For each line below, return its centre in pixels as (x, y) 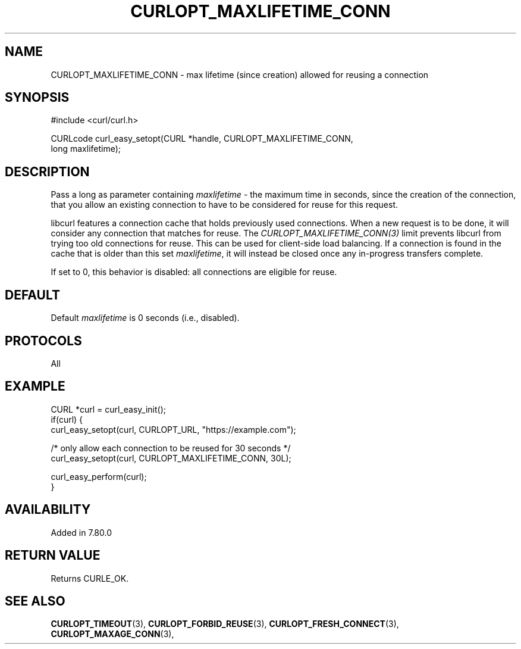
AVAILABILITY (48, 510)
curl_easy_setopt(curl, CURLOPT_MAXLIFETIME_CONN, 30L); (171, 458)
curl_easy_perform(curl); (99, 476)
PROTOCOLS (43, 341)
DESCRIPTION (47, 171)
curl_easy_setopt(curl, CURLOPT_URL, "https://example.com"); (173, 429)
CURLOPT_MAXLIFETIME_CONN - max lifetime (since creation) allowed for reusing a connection (240, 74)
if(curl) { (67, 419)
